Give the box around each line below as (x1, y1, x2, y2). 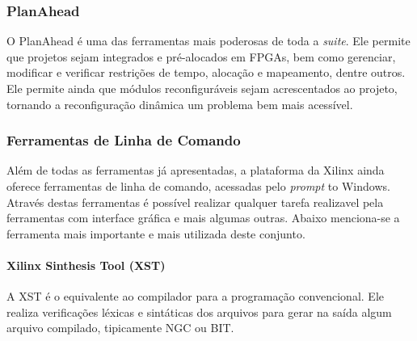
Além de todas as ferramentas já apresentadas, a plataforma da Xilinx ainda (6, 162, 385, 179)
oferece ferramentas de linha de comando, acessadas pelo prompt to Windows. (6, 178, 390, 194)
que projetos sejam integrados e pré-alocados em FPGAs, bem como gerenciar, (6, 48, 396, 65)
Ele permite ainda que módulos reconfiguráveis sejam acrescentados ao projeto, (6, 80, 398, 96)
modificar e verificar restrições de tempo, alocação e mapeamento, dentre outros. (6, 64, 406, 81)
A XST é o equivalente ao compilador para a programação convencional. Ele (6, 288, 384, 305)
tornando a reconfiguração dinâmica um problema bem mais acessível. (6, 95, 353, 112)
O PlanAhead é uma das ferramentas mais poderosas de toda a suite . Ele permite (6, 32, 411, 49)
